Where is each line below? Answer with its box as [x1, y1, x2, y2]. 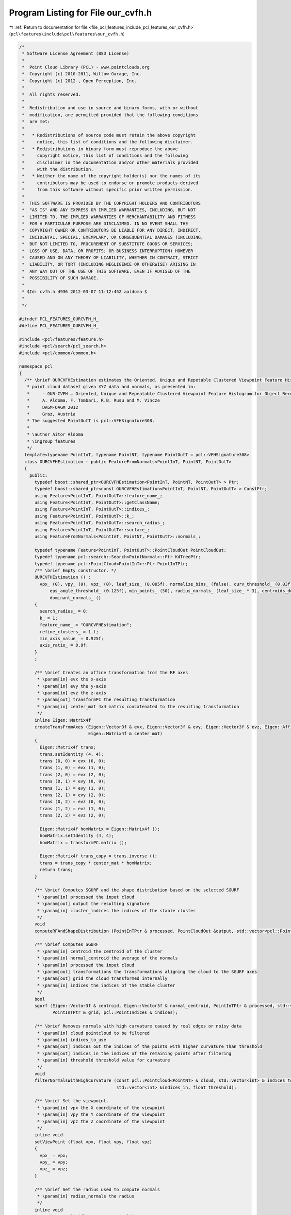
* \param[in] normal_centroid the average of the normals [37, 955, 178, 961]
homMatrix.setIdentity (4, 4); [39, 833, 114, 838]
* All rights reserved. [22, 91, 81, 97]
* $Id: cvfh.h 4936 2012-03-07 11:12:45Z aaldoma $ [22, 289, 147, 294]
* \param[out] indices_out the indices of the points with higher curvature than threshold [37, 1044, 262, 1049]
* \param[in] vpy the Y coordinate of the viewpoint [37, 1112, 165, 1117]
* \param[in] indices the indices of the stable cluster [37, 982, 176, 988]
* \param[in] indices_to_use [37, 1037, 107, 1042]
